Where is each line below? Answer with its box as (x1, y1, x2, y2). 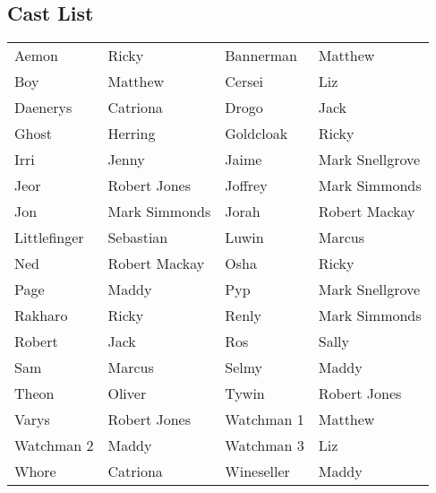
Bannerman (225, 45, 298, 66)
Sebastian (107, 227, 168, 248)
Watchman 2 (14, 435, 94, 456)
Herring (107, 123, 156, 144)
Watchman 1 (225, 409, 304, 430)
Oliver (107, 383, 147, 404)
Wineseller (225, 461, 290, 482)
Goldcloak (225, 123, 288, 144)
